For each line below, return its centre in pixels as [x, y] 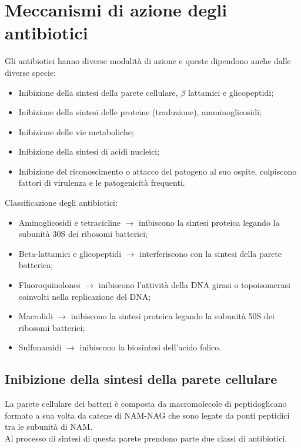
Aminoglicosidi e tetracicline [69, 222]
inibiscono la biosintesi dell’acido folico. [150, 347]
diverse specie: [30, 72]
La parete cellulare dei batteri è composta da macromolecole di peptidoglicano [146, 404]
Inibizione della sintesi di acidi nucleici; [89, 151]
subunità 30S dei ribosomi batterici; [83, 234]
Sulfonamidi [40, 347]
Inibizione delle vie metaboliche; [76, 131]
